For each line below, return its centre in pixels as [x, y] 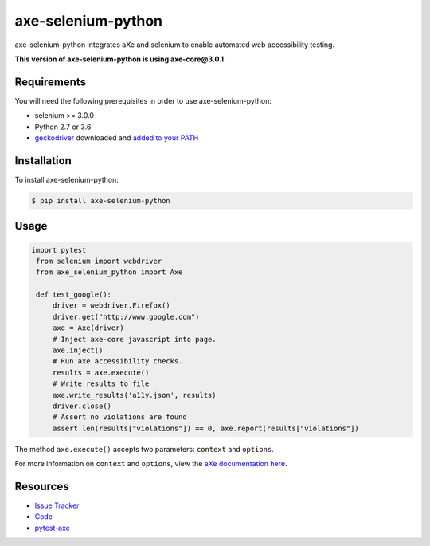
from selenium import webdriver [99, 261]
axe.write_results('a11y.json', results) [134, 395]
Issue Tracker [57, 505]
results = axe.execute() [101, 372]
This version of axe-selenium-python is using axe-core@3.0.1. [121, 59]
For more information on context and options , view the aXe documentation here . [151, 464]
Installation [43, 161]
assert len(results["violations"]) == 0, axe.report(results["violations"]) [206, 428]
